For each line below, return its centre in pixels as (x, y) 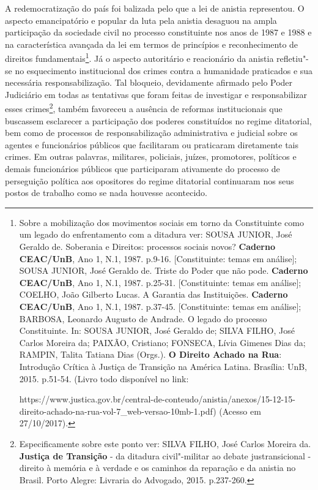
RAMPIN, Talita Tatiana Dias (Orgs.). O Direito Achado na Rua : (150, 354)
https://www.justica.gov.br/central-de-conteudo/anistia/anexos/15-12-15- (157, 399)
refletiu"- (293, 58)
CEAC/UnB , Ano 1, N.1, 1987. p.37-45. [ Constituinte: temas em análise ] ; (160, 306)
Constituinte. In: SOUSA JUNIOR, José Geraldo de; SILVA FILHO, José (157, 330)
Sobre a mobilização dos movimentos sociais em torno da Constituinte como (161, 222)
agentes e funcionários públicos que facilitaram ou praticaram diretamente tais (152, 144)
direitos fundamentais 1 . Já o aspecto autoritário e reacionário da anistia (139, 58)
